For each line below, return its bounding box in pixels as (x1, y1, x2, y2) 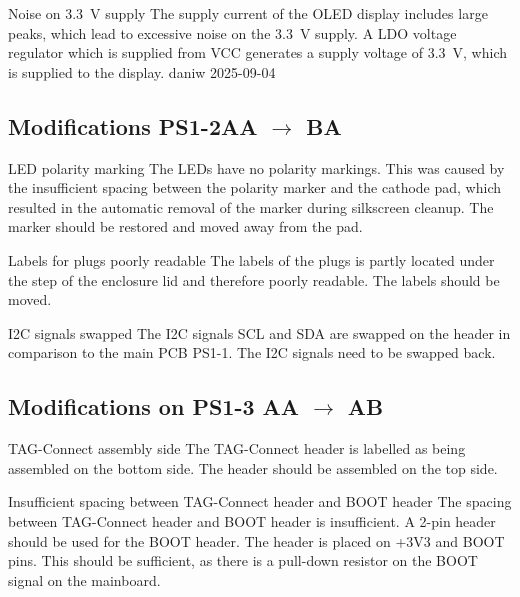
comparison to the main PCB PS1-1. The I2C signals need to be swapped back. (8, 342, 496, 363)
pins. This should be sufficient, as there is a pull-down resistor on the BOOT (8, 550, 478, 571)
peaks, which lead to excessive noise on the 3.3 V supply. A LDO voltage (8, 22, 457, 43)
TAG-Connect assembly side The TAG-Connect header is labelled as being (8, 438, 466, 459)
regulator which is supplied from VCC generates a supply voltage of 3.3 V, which (8, 42, 508, 63)
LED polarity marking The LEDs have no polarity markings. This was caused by (8, 157, 505, 178)
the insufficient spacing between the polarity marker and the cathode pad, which (8, 177, 501, 198)
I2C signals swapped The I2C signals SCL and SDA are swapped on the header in (8, 322, 511, 343)
